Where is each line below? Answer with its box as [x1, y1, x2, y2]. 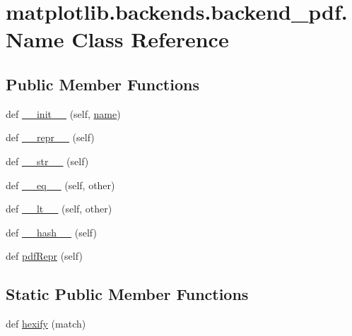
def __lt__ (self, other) [6, 201, 112, 216]
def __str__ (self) [6, 153, 89, 168]
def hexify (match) [6, 316, 86, 331]
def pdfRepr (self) [6, 248, 83, 263]
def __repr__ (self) [6, 130, 95, 145]
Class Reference [71, 25, 229, 54]
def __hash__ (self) [6, 224, 97, 239]
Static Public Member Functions [6, 283, 249, 305]
